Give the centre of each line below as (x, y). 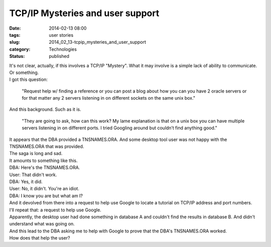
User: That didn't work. (33, 175)
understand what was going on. (42, 224)
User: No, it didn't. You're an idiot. (44, 189)
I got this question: (28, 79)
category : (20, 49)
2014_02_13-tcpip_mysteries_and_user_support (98, 42)
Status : (17, 56)
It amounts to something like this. (43, 160)
